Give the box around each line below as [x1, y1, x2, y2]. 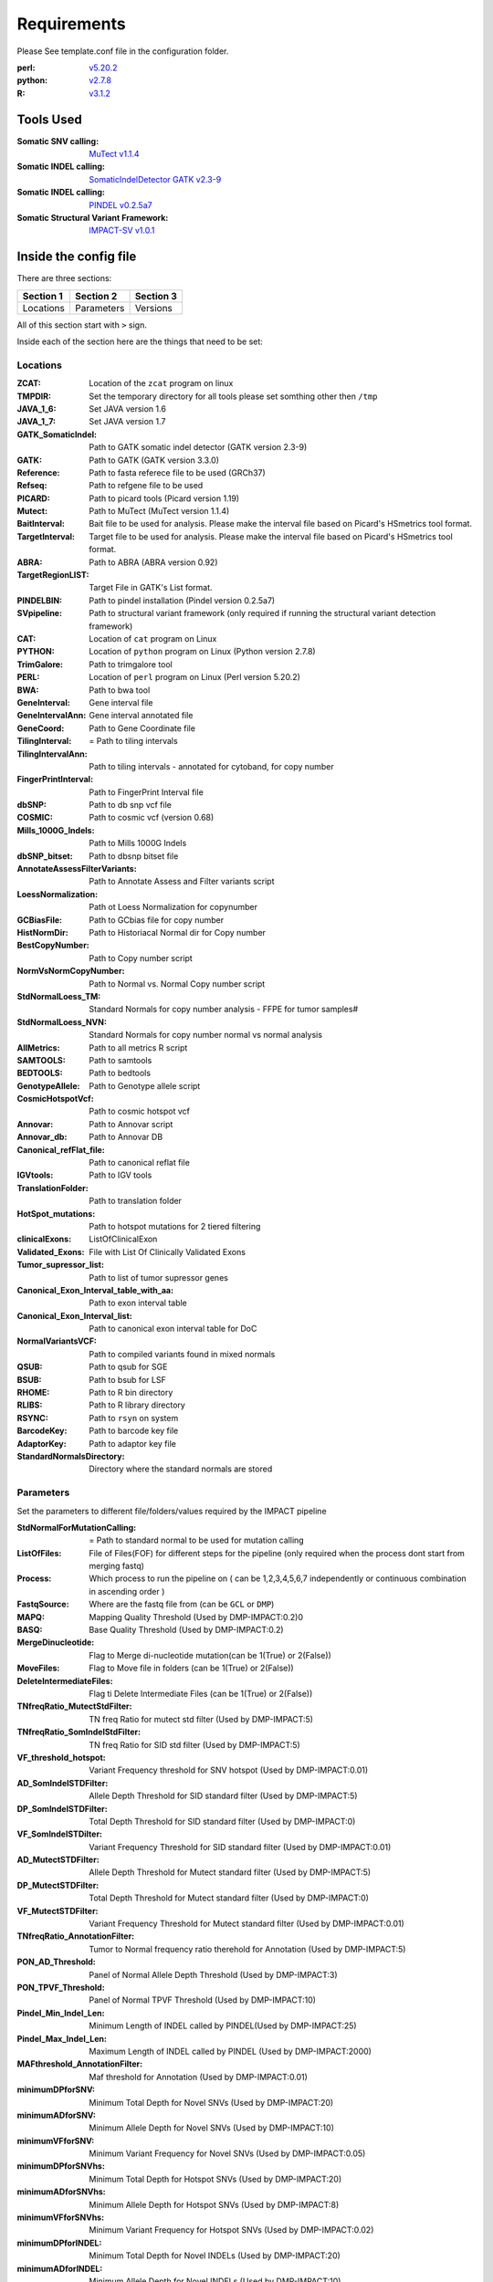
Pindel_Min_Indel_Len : [16, 2007, 105, 2018]
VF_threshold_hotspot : [16, 1752, 106, 1763]
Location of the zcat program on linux [89, 378, 234, 389]
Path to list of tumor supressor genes [89, 1272, 228, 1282]
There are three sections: [16, 273, 112, 284]
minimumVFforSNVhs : [16, 2212, 105, 2223]
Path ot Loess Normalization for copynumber [89, 902, 257, 913]
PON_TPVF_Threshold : [16, 1982, 105, 1993]
